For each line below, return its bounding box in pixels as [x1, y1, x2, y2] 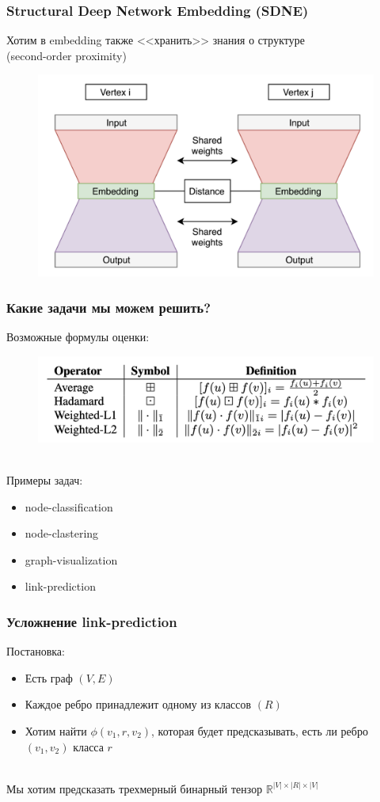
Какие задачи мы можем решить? [6, 297, 211, 317]
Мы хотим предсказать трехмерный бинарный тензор [6, 780, 263, 796]
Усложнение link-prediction [6, 611, 177, 631]
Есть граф [25, 669, 73, 686]
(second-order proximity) [6, 47, 127, 63]
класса [73, 738, 104, 754]
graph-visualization [25, 551, 118, 568]
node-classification [25, 498, 113, 515]
